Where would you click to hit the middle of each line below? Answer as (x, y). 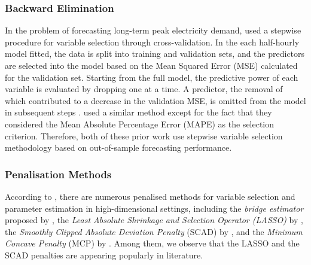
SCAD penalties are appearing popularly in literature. (104, 255)
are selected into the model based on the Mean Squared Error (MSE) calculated (151, 65)
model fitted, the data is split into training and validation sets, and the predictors (155, 54)
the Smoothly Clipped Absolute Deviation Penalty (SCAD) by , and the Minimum (154, 231)
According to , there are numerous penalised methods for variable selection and (150, 196)
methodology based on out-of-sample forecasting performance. (118, 147)
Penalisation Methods (58, 174)
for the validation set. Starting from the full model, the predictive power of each (152, 77)
